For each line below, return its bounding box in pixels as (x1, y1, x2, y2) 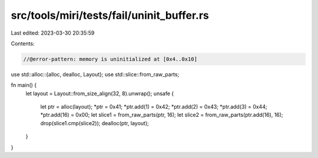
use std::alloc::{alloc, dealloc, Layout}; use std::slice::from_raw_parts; (11, 70, 180, 78)
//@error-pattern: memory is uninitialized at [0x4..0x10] (23, 56, 197, 62)
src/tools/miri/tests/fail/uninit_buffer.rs (11, 9, 209, 22)
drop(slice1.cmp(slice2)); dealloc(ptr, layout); (40, 119, 150, 126)
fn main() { (11, 82, 37, 89)
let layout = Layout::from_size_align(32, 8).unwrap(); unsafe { (25, 90, 174, 97)
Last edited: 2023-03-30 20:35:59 (11, 29, 95, 36)
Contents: (11, 40, 35, 47)
